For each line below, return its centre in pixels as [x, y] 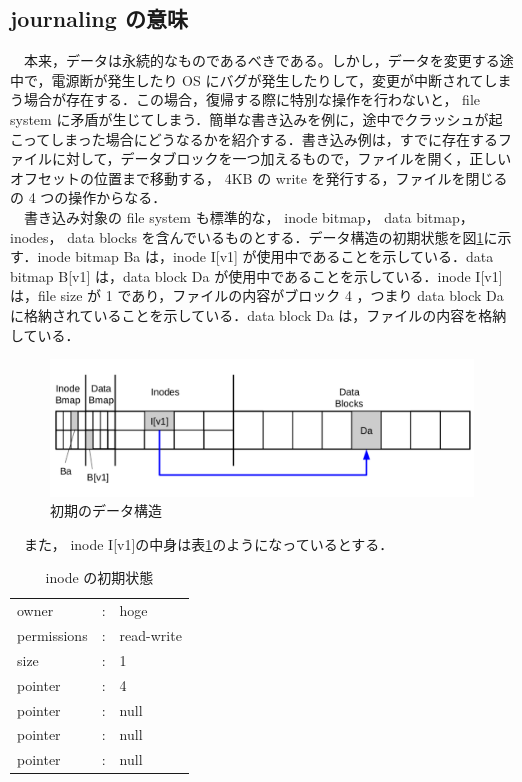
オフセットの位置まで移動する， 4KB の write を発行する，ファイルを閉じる [259, 177]
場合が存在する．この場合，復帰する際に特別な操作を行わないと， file [251, 99]
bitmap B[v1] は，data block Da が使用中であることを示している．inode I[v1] [256, 275]
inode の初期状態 [99, 577]
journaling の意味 [99, 18]
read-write [150, 635]
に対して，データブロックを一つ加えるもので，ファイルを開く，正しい [281, 158]
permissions [52, 635]
